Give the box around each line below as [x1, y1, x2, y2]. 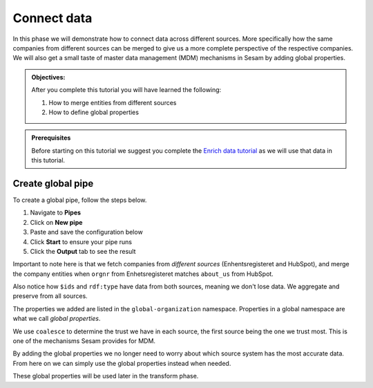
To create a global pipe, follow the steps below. [12, 196, 147, 204]
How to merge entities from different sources [48, 98, 177, 107]
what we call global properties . [12, 315, 101, 323]
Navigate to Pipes [30, 208, 82, 217]
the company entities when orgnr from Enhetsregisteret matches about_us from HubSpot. [12, 270, 274, 278]
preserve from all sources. [12, 292, 88, 300]
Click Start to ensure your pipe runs [30, 237, 133, 246]
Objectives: [31, 73, 66, 81]
